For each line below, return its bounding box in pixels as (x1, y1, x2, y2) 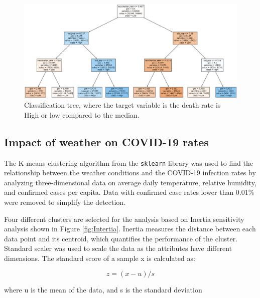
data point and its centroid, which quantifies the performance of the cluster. (4, 233, 238, 243)
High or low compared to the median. (24, 109, 140, 120)
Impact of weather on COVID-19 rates (4, 134, 209, 149)
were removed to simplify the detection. (4, 196, 126, 207)
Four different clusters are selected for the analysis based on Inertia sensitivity (4, 213, 244, 224)
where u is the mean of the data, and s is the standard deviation (4, 284, 202, 294)
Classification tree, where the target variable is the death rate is (24, 100, 221, 110)
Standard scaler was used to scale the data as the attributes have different (4, 243, 232, 253)
